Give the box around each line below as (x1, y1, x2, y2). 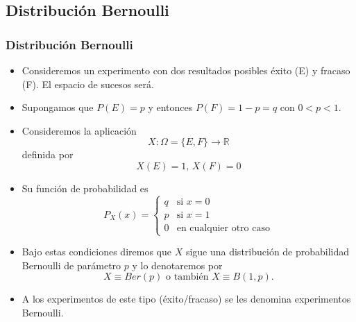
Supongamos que (22, 100, 94, 115)
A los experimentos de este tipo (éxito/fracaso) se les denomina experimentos (22, 291, 351, 306)
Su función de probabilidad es (22, 180, 149, 195)
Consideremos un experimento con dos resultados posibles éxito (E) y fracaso (22, 63, 350, 77)
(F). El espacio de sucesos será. (22, 76, 154, 91)
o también (166, 272, 209, 282)
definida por (22, 147, 74, 162)
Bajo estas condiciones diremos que (22, 244, 171, 259)
